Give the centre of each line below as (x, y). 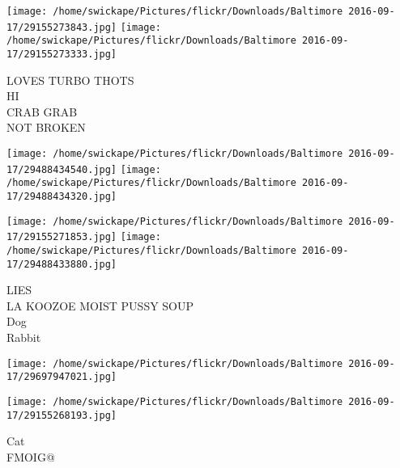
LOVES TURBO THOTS (70, 80)
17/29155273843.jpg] (62, 27)
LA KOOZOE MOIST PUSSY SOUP (100, 305)
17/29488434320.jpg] (62, 196)
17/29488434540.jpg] (62, 169)
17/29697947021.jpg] (62, 377)
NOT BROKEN (46, 127)
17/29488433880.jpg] (62, 264)
